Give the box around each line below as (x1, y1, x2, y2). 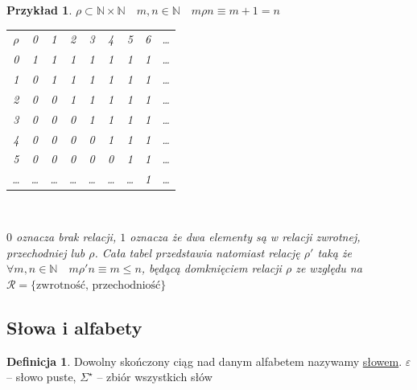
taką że (317, 244, 352, 261)
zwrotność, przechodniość (36, 279, 161, 291)
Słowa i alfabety (6, 314, 142, 339)
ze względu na (295, 260, 362, 277)
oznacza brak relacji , (16, 228, 117, 244)
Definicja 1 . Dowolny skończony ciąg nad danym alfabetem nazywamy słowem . (6, 352, 403, 369)
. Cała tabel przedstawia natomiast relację (94, 244, 300, 261)
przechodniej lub (6, 244, 85, 261)
